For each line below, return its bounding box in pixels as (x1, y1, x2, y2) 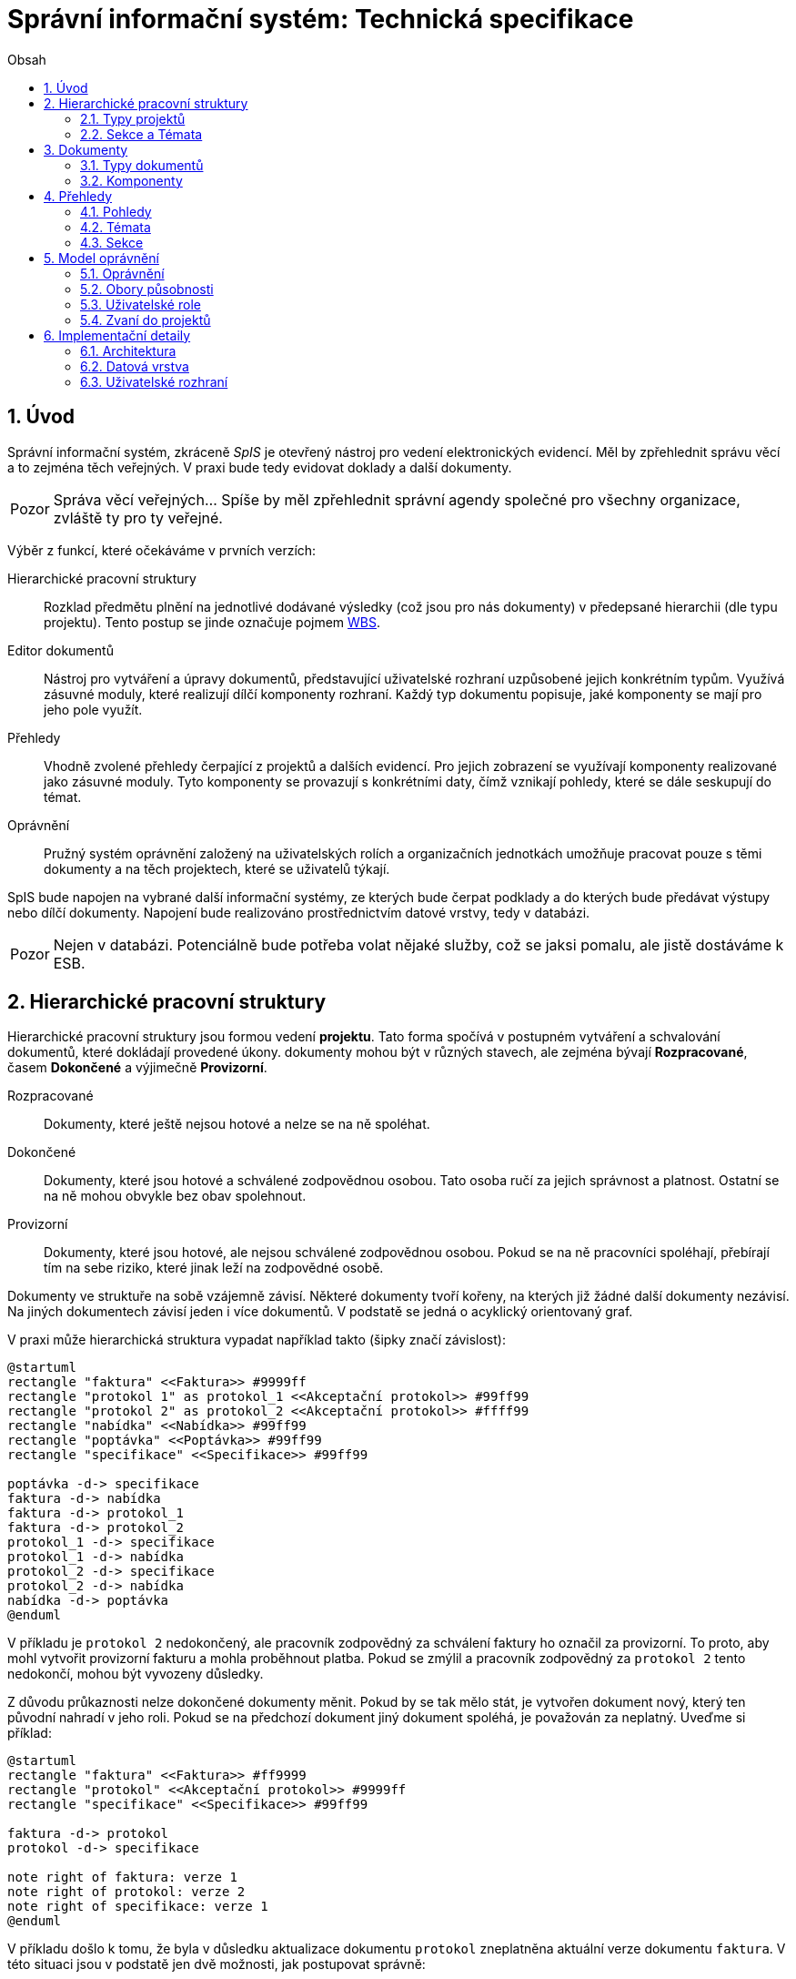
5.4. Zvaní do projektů (80, 311, 211, 328)
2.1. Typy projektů (80, 110, 186, 127)
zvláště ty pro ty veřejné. (53, 508, 223, 527)
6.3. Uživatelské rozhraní (80, 373, 228, 390)
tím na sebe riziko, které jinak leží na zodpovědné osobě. (44, 1260, 384, 1276)
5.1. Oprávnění (80, 265, 165, 281)
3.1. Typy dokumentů (80, 157, 204, 173)
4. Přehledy (44, 188, 113, 204)
